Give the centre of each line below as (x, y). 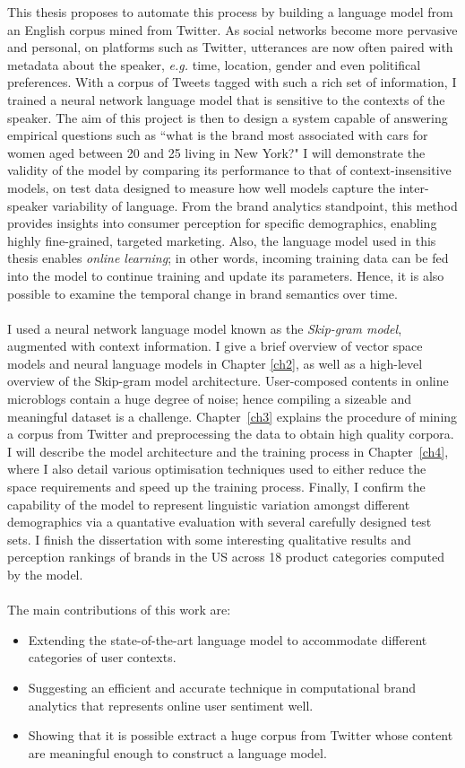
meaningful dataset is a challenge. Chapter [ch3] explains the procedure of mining (232, 416)
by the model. (45, 574)
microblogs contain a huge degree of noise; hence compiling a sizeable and (209, 399)
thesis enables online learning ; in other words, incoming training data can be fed (228, 258)
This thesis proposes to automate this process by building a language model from (230, 12)
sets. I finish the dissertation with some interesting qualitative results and (209, 539)
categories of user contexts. (102, 657)
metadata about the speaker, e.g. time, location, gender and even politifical (214, 64)
